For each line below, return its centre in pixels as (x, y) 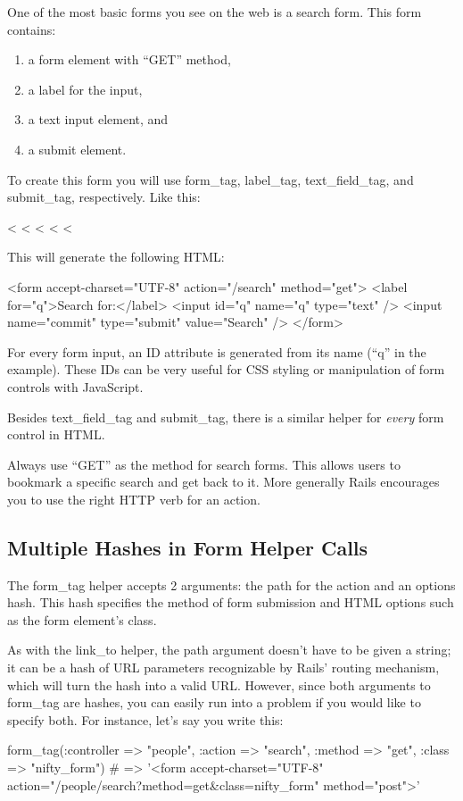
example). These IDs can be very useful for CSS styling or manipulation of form (226, 369)
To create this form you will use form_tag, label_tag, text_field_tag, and (211, 179)
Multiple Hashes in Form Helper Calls (188, 547)
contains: (32, 29)
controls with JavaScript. (75, 386)
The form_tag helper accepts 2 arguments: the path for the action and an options (231, 584)
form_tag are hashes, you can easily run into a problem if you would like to (214, 702)
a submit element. (77, 149)
